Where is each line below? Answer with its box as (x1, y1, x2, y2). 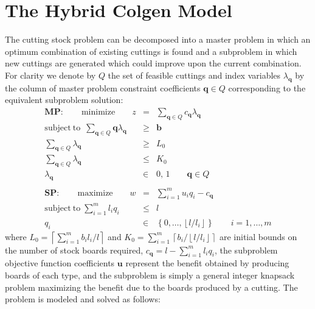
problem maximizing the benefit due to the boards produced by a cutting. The (5, 280, 298, 293)
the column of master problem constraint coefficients (5, 81, 201, 94)
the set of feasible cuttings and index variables (108, 68, 281, 81)
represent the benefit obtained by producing (125, 257, 289, 269)
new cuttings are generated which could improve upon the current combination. (5, 57, 302, 69)
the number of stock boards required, (5, 243, 144, 256)
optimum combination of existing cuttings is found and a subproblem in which (5, 44, 297, 57)
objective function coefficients (5, 257, 115, 269)
